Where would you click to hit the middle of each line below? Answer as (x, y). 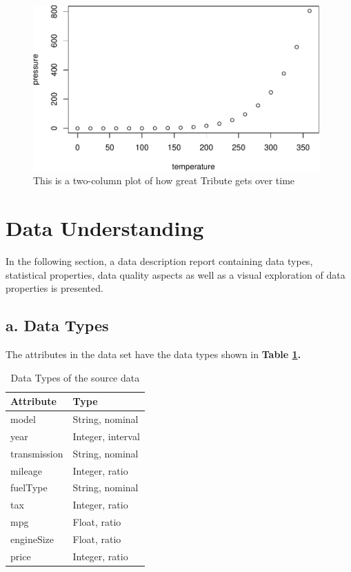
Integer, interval (106, 436)
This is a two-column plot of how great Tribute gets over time (164, 180)
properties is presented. (54, 288)
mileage (26, 470)
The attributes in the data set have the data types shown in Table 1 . (153, 354)
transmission (37, 453)
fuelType (29, 487)
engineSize (32, 539)
